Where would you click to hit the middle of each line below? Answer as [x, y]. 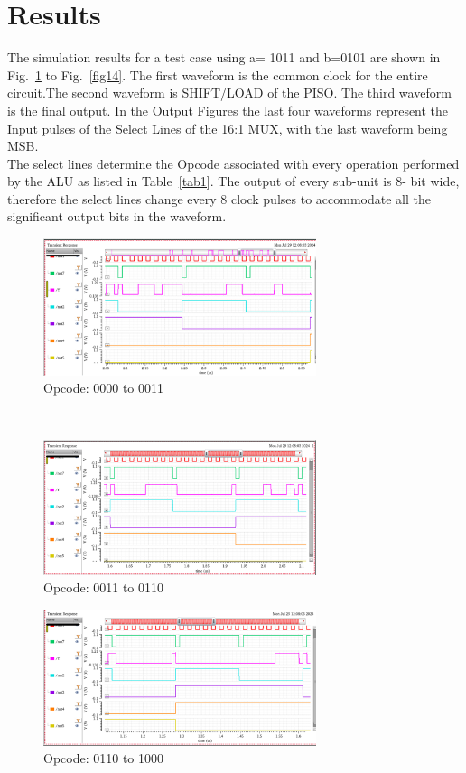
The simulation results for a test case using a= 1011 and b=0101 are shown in [224, 57]
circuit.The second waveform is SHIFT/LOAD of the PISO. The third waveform [229, 93]
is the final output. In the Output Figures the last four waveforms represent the [228, 110]
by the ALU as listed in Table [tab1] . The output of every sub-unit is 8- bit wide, [233, 181]
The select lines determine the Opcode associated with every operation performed [233, 163]
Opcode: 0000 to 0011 [103, 388]
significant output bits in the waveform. [117, 216]
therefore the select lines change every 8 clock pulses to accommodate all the [219, 198]
